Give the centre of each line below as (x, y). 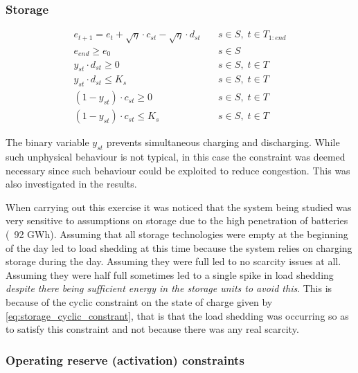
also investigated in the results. (71, 184)
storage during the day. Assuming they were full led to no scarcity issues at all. (173, 261)
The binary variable (47, 142)
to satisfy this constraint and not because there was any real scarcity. (152, 329)
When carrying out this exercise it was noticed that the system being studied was (179, 207)
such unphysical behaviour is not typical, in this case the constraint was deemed (176, 157)
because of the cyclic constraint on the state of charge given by (139, 301)
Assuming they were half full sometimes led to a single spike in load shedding (170, 274)
